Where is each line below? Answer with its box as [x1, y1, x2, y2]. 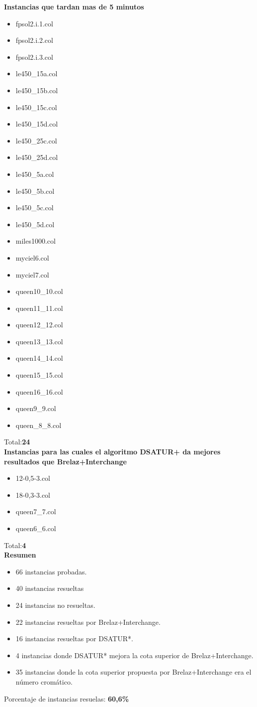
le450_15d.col [15, 119, 58, 129]
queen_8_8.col [15, 420, 62, 430]
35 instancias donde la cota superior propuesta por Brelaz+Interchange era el [15, 667, 252, 677]
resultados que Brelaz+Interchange [4, 456, 127, 466]
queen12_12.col [15, 319, 63, 330]
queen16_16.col [15, 386, 63, 397]
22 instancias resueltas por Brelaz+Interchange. [15, 616, 161, 627]
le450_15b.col [15, 85, 58, 95]
